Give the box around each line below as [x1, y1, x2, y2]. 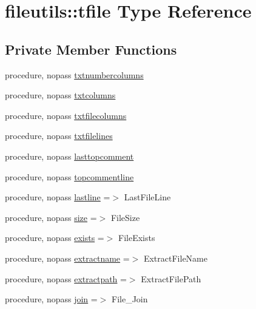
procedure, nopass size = [5, 211, 97, 223]
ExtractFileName [143, 251, 207, 264]
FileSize [110, 211, 140, 223]
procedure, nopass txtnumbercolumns [5, 68, 144, 81]
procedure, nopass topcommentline [5, 170, 134, 183]
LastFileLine [124, 191, 171, 203]
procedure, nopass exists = [5, 231, 104, 244]
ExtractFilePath [141, 272, 201, 285]
